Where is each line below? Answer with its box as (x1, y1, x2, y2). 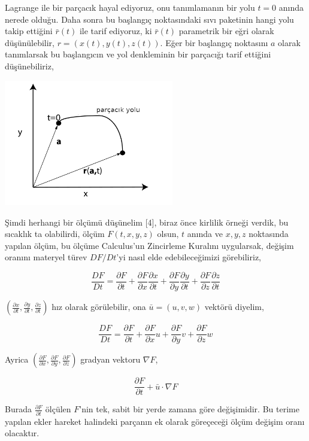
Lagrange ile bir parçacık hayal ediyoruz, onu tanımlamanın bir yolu (5, 1, 255, 13)
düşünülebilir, (5, 36, 54, 48)
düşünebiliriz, (5, 59, 54, 72)
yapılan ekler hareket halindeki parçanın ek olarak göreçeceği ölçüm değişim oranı (5, 415, 305, 427)
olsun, (157, 227, 179, 240)
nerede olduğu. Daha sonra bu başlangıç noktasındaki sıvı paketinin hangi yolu (5, 13, 294, 25)
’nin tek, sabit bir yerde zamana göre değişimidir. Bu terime (79, 403, 299, 415)
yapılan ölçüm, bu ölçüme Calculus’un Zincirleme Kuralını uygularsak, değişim (5, 239, 294, 251)
